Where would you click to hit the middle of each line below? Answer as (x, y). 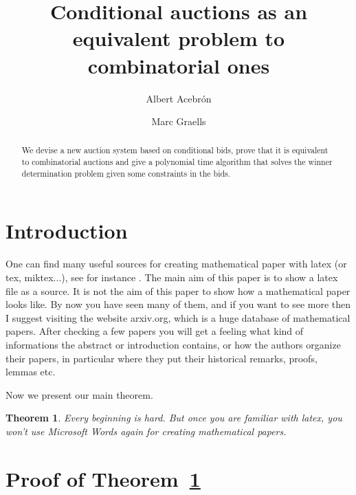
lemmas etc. (31, 372)
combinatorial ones (179, 65)
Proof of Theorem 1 (103, 478)
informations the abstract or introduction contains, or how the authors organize (173, 344)
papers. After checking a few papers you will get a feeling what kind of (155, 331)
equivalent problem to (179, 38)
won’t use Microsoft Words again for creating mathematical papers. (146, 431)
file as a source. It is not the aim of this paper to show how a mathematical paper (178, 290)
